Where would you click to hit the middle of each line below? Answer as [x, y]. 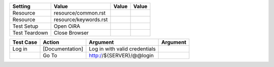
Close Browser [71, 33]
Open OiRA [67, 26]
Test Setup [25, 26]
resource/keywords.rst [81, 19]
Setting [21, 6]
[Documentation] [63, 49]
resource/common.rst [80, 13]
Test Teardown [30, 33]
